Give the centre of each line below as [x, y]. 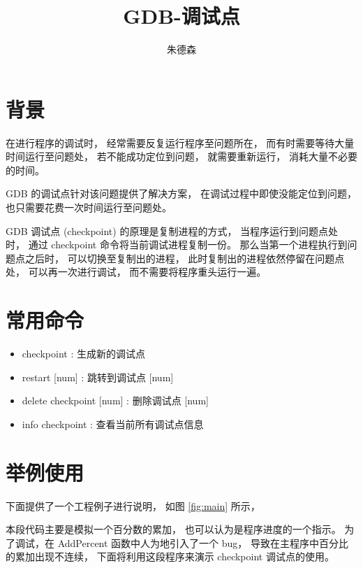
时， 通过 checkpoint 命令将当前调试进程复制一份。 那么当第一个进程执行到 [177, 244]
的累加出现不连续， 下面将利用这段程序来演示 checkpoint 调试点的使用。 [170, 556]
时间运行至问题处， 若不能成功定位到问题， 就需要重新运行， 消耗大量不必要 [181, 156]
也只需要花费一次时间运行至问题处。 [89, 207]
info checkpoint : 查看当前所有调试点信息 [113, 424]
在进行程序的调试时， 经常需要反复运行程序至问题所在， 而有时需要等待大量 [180, 142]
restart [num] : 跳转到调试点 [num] [98, 377]
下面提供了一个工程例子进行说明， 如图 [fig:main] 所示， [133, 505]
